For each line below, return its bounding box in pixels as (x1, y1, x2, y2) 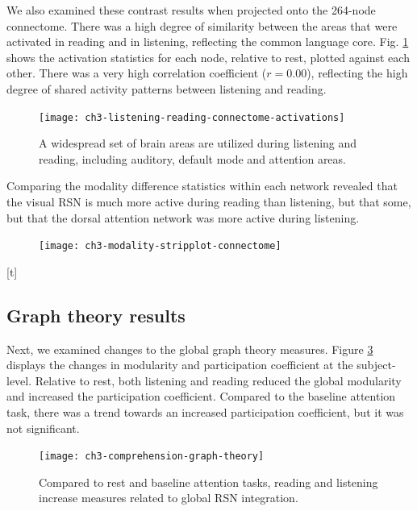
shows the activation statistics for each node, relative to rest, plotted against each (6, 48, 410, 65)
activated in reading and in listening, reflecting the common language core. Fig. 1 (6, 33, 409, 50)
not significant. (6, 419, 80, 436)
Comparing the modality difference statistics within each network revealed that (6, 177, 398, 194)
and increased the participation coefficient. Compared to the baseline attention (6, 388, 396, 405)
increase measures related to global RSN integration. (39, 489, 298, 506)
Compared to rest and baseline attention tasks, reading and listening (39, 473, 378, 490)
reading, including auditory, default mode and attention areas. (39, 150, 346, 167)
